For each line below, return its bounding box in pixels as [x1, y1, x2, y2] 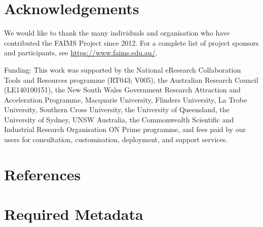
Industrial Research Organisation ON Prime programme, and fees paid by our [4, 124, 246, 135]
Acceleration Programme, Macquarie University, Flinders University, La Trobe [4, 94, 247, 105]
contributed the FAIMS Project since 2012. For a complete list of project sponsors [4, 37, 259, 48]
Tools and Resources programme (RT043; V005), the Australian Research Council [4, 74, 258, 85]
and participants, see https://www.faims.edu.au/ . [4, 47, 158, 58]
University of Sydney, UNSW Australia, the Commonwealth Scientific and [4, 114, 234, 124]
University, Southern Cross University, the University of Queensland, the [4, 104, 230, 115]
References [4, 164, 81, 184]
